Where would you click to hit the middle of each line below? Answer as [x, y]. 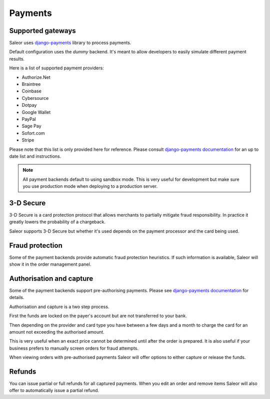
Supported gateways [42, 31]
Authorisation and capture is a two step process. [59, 307]
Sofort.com [33, 133]
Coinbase [32, 91]
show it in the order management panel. [50, 264]
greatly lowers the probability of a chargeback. [57, 222]
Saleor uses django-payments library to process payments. [70, 43]
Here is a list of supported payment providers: [57, 68]
